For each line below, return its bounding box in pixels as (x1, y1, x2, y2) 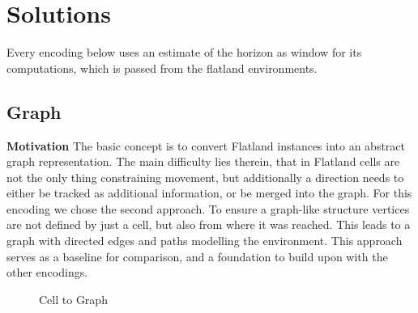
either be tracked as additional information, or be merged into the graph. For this (6, 184, 412, 201)
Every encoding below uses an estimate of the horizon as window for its (6, 44, 362, 61)
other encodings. (6, 264, 88, 281)
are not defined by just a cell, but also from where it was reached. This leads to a (6, 216, 411, 233)
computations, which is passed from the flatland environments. (6, 59, 318, 76)
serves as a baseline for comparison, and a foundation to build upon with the (6, 247, 388, 264)
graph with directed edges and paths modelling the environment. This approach (6, 232, 403, 249)
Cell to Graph (39, 290, 108, 307)
